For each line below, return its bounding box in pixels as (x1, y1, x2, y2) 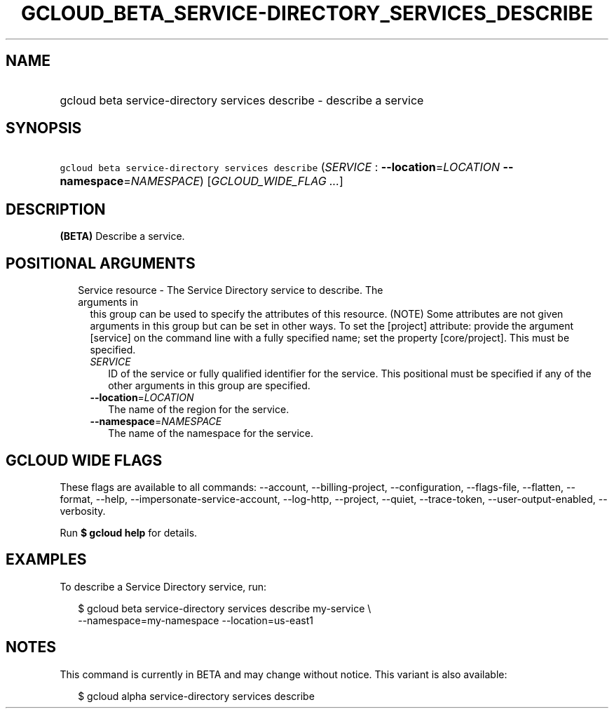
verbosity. (60, 504, 106, 517)
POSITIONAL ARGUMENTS (6, 254, 196, 272)
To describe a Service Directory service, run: (60, 580, 267, 593)
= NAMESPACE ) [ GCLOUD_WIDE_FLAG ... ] (123, 174, 343, 189)
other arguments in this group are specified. (108, 379, 311, 392)
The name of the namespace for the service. (108, 427, 314, 440)
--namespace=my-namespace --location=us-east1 (78, 614, 313, 626)
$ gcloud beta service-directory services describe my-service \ (78, 602, 371, 614)
